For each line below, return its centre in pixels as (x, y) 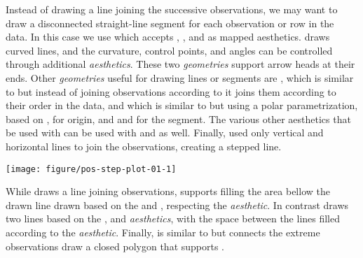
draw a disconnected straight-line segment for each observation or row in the (170, 23)
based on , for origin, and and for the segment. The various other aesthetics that (178, 119)
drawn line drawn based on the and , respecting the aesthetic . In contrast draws (177, 205)
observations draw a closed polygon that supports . (115, 246)
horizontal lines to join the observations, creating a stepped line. (144, 146)
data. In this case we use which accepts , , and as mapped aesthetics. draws (168, 37)
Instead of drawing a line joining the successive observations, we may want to (172, 9)
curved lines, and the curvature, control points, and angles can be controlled (169, 50)
